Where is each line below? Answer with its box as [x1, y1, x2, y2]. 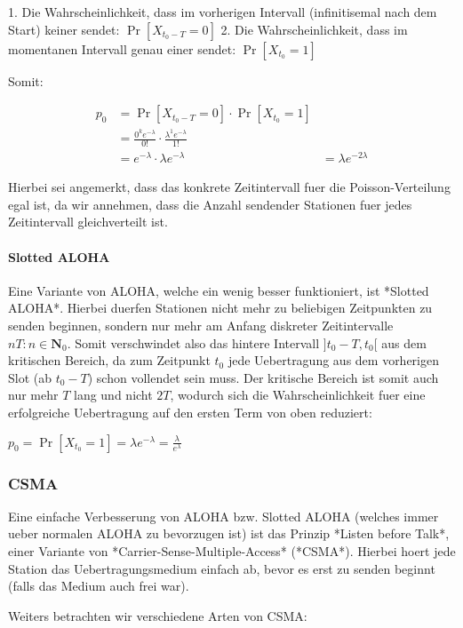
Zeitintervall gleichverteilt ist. [8, 212, 168, 231]
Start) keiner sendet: [8, 20, 120, 38]
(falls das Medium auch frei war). [8, 576, 189, 595]
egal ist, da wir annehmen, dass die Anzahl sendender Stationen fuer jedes [8, 195, 412, 213]
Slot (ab [8, 368, 52, 386]
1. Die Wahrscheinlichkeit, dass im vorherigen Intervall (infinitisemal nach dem [8, 3, 437, 20]
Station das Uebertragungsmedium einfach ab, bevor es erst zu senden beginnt [8, 559, 435, 577]
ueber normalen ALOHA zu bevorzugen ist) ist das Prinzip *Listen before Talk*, [8, 524, 450, 543]
